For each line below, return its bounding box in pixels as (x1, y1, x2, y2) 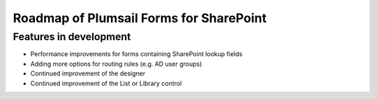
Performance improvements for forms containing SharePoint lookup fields (30, 50, 243, 58)
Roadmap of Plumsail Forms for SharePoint (13, 10, 267, 26)
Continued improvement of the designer (30, 69, 146, 78)
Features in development (13, 30, 131, 43)
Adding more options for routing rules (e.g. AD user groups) (30, 60, 202, 68)
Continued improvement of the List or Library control (30, 79, 182, 87)
